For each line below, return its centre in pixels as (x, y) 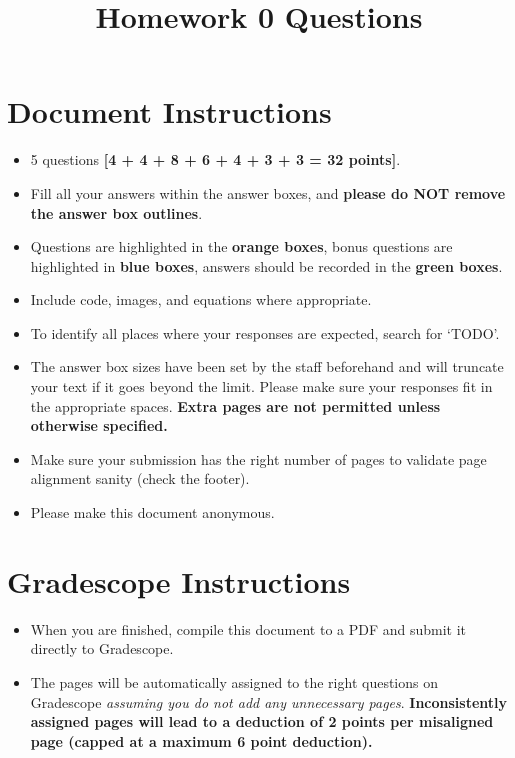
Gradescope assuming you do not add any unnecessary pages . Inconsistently (269, 701)
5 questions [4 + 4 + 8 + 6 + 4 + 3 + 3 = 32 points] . (215, 159)
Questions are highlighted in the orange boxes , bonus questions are (241, 246)
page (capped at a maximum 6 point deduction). (201, 740)
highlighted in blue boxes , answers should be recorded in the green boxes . (266, 265)
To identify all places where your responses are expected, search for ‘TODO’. (265, 332)
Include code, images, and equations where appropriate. (201, 299)
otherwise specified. (99, 425)
